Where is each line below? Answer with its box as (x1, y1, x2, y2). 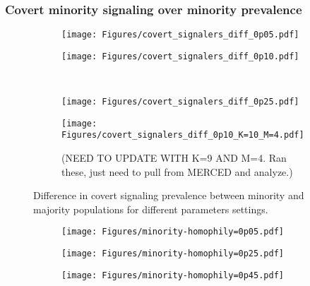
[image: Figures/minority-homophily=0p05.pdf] (61, 227, 284, 237)
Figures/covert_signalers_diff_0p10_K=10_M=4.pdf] (61, 130, 304, 141)
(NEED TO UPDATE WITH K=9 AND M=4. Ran (61, 150, 287, 165)
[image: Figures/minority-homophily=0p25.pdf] (61, 249, 284, 259)
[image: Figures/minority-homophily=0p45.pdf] (61, 270, 284, 280)
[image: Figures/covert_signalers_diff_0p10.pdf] (61, 51, 299, 61)
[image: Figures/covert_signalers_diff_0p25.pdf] (61, 97, 299, 107)
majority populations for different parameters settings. (33, 201, 268, 216)
